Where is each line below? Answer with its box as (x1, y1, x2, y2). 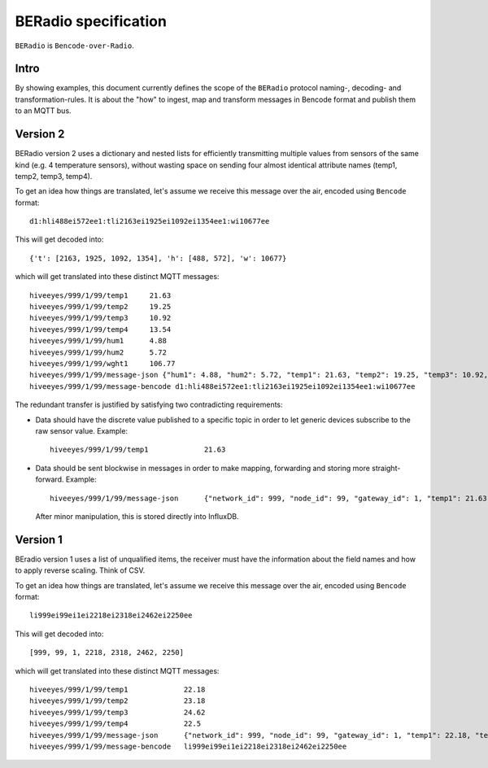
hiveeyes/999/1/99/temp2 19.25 (29, 302, 172, 312)
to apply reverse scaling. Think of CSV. (15, 565, 146, 575)
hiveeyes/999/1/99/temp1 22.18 (29, 684, 206, 694)
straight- (371, 463, 401, 473)
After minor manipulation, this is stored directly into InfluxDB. (35, 511, 239, 521)
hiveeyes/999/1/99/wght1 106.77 (29, 359, 176, 368)
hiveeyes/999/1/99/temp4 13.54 (29, 325, 172, 334)
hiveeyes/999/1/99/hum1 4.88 (29, 336, 167, 346)
